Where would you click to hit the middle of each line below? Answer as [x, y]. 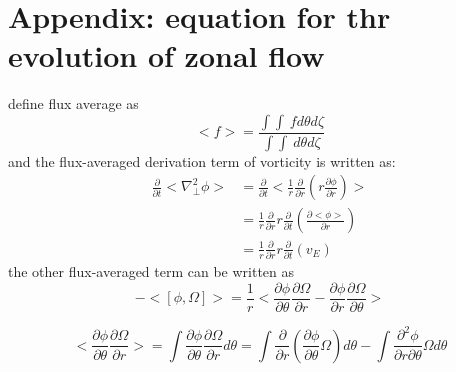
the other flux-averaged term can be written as [151, 271]
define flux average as [73, 103]
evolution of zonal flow [166, 55]
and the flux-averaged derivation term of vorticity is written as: [202, 160]
